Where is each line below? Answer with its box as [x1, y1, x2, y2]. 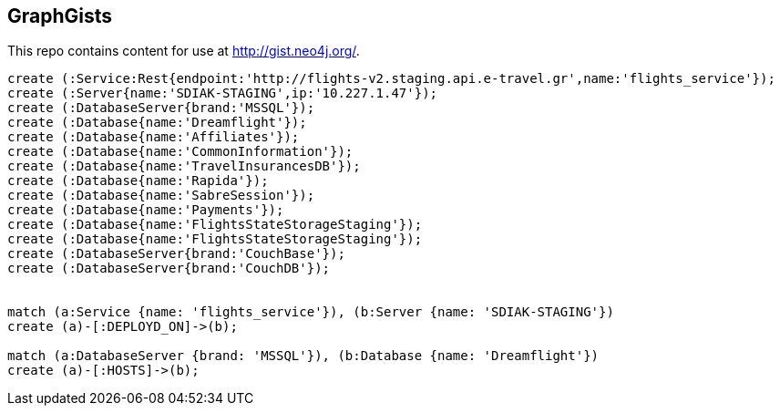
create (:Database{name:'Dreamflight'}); [7, 115, 307, 130]
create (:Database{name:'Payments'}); [7, 202, 284, 218]
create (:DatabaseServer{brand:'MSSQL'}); [7, 100, 315, 116]
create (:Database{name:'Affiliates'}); [7, 129, 300, 145]
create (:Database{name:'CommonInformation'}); [7, 144, 354, 160]
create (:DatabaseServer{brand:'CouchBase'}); [7, 246, 345, 262]
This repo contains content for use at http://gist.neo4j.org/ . [7, 43, 360, 59]
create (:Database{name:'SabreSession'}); [7, 188, 315, 203]
